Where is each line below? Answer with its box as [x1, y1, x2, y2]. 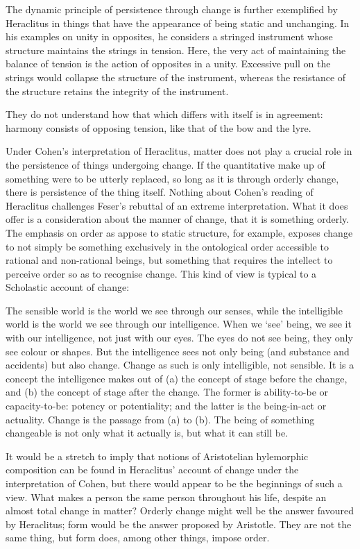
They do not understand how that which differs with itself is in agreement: [6, 107, 323, 121]
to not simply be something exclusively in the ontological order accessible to [6, 239, 329, 253]
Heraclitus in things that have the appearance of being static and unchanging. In [6, 15, 350, 30]
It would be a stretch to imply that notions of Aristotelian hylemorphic [6, 448, 309, 463]
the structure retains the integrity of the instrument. [6, 83, 229, 98]
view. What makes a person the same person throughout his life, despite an [6, 489, 327, 504]
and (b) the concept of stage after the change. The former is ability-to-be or [6, 385, 329, 399]
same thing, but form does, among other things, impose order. [6, 530, 270, 545]
